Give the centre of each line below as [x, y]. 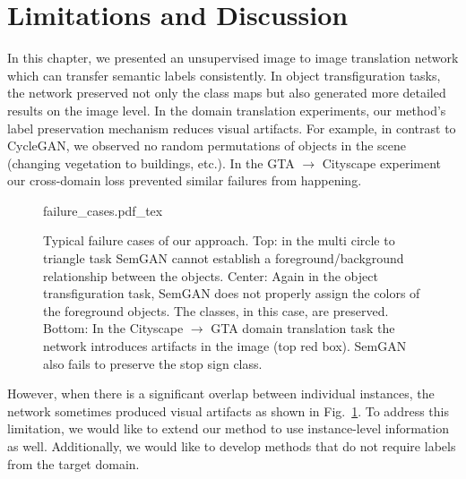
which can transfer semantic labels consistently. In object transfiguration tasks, [224, 75]
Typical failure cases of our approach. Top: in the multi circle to [219, 240]
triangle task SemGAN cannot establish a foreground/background [224, 258]
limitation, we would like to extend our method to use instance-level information [228, 428]
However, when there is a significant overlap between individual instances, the [221, 393]
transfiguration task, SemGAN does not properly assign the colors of [232, 293]
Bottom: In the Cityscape [113, 328]
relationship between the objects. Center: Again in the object [211, 275]
